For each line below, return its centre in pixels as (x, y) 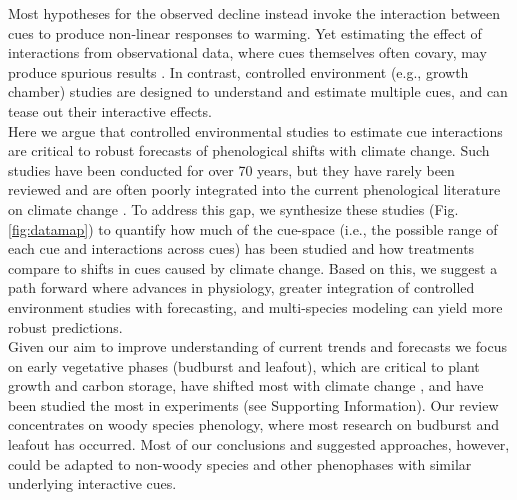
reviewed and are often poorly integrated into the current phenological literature (254, 189)
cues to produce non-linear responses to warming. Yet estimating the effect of (245, 32)
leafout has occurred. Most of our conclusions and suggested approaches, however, (259, 444)
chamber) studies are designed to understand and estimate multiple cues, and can (258, 91)
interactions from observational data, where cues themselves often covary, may (247, 52)
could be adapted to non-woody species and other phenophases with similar (240, 463)
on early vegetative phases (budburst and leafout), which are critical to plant (244, 365)
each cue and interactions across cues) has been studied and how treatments (241, 248)
